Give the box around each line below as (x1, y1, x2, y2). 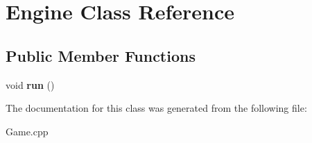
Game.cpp (6, 124, 49, 138)
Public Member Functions (6, 44, 196, 66)
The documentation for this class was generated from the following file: (6, 101, 307, 115)
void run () (6, 77, 55, 92)
